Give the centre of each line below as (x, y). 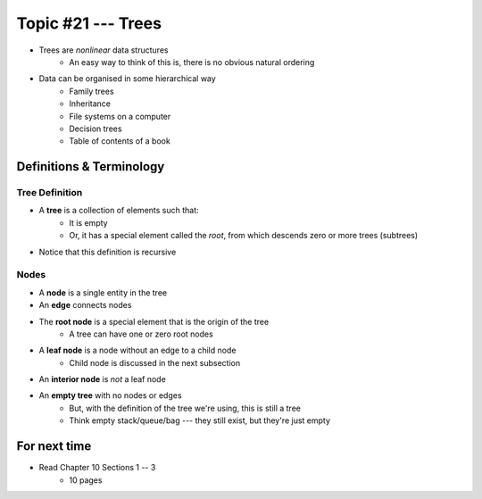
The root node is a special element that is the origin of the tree (154, 321)
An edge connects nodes (85, 305)
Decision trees (96, 129)
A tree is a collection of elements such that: (119, 211)
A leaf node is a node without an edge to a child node (137, 350)
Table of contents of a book (120, 141)
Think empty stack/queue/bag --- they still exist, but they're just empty (199, 420)
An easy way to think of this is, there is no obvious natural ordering (192, 62)
